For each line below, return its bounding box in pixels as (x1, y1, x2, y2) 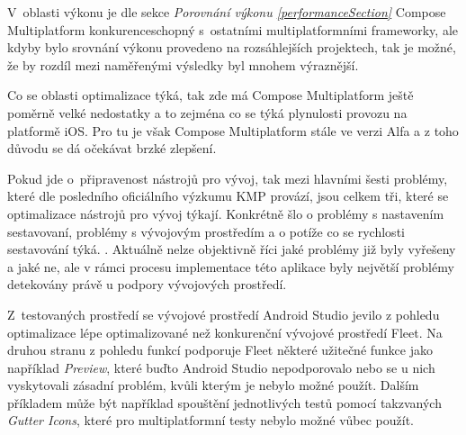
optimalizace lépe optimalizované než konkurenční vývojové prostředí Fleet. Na (7, 322, 443, 341)
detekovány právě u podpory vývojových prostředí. (7, 275, 287, 294)
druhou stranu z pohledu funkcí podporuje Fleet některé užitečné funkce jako (7, 340, 433, 359)
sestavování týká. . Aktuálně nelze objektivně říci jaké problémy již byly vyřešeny (7, 240, 456, 258)
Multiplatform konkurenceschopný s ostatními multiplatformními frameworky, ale (7, 20, 458, 39)
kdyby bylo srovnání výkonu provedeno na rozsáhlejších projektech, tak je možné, (7, 38, 456, 57)
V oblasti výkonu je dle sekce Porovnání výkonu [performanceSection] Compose (7, 3, 446, 21)
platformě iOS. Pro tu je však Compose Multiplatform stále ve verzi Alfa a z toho (7, 121, 459, 140)
